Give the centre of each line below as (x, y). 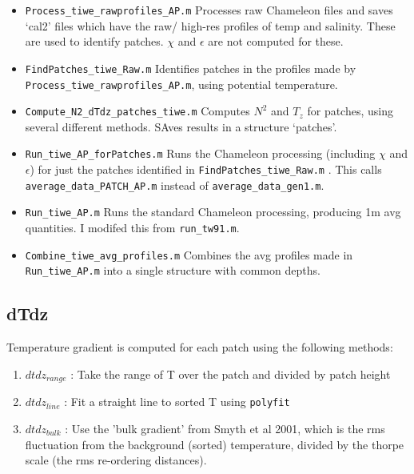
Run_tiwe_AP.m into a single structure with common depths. (173, 270)
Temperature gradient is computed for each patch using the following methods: (200, 347)
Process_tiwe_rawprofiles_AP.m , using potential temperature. (181, 84)
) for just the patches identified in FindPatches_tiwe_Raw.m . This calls (206, 169)
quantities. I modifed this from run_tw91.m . (132, 228)
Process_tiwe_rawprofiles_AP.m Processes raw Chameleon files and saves (209, 10)
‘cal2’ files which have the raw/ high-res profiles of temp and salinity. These (210, 25)
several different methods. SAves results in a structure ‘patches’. (181, 126)
